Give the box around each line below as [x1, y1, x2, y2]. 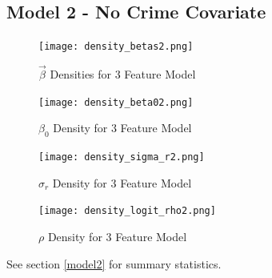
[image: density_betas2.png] [38, 41, 194, 53]
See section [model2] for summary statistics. [6, 255, 222, 272]
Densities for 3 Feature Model [50, 66, 196, 83]
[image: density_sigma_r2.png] [38, 151, 205, 163]
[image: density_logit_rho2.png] [38, 205, 216, 217]
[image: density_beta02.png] [38, 96, 194, 108]
